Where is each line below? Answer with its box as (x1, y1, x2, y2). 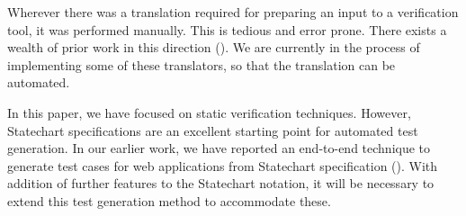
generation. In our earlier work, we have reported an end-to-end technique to (7, 139, 431, 157)
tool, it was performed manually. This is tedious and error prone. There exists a (7, 20, 447, 39)
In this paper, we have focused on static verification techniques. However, (7, 103, 411, 121)
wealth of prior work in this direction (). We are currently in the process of (7, 38, 420, 57)
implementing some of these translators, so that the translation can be (7, 55, 396, 74)
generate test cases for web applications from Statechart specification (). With (7, 156, 438, 175)
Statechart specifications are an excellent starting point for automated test (7, 121, 418, 139)
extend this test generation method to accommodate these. (7, 191, 331, 210)
